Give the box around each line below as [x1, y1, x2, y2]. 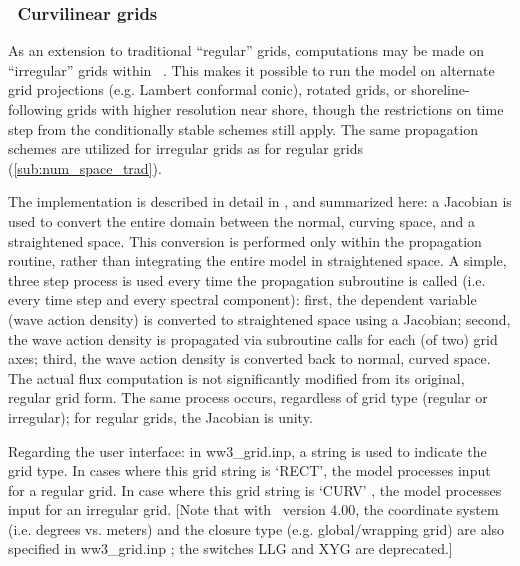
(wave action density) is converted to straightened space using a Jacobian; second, [8, 308, 511, 329]
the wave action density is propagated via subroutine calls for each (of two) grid [8, 328, 498, 349]
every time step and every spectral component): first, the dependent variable [8, 289, 477, 310]
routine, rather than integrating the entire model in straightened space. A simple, [8, 250, 507, 271]
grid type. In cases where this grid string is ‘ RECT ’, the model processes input [8, 460, 491, 481]
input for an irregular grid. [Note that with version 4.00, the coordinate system [8, 499, 499, 520]
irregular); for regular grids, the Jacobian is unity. [8, 406, 313, 427]
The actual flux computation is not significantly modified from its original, [8, 367, 465, 388]
